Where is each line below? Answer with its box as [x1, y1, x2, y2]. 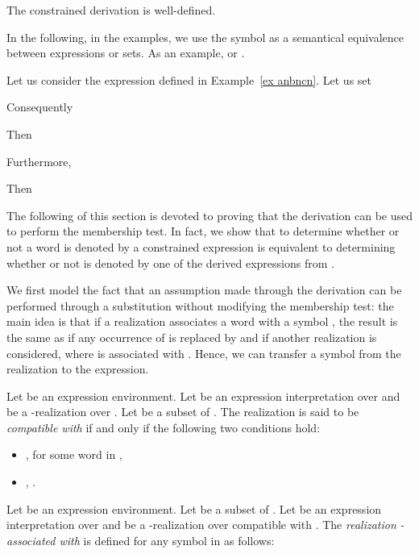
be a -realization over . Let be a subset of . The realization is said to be [6, 403, 359, 420]
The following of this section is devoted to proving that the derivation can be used [6, 206, 413, 223]
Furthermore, [6, 152, 72, 169]
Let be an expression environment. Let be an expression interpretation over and [6, 387, 400, 404]
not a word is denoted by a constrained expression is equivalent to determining [6, 238, 396, 255]
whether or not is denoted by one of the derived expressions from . [6, 254, 334, 271]
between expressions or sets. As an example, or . [6, 44, 245, 61]
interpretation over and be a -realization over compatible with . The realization [6, 516, 396, 533]
